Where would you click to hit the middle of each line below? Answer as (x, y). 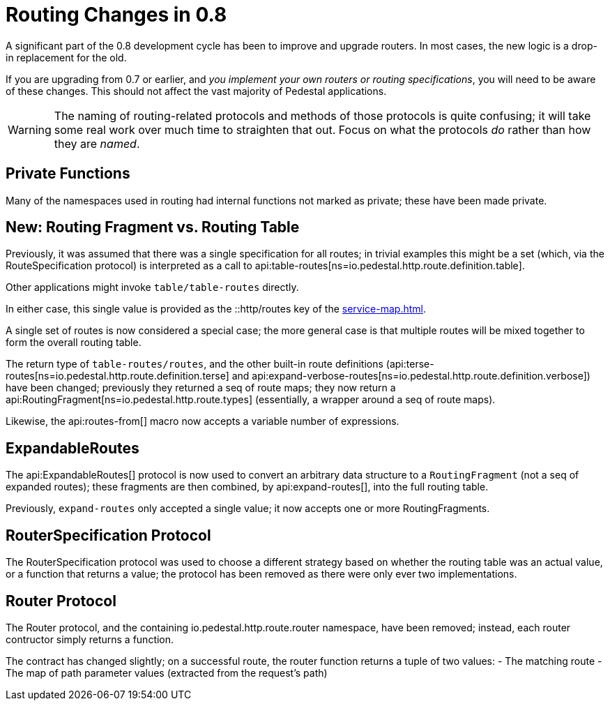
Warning (30, 129)
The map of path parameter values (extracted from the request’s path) (167, 673)
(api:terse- (410, 364)
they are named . (97, 143)
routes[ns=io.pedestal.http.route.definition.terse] (117, 376)
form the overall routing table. (74, 343)
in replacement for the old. (66, 57)
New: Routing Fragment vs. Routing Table (153, 227)
